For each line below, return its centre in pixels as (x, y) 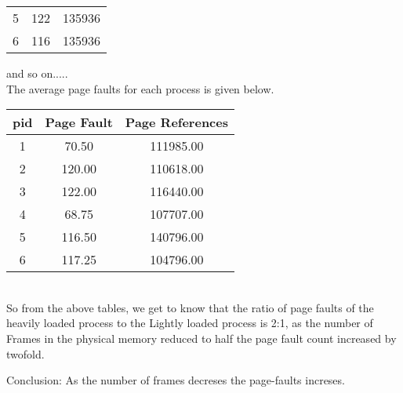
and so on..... (37, 73)
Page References (176, 122)
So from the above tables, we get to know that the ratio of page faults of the (190, 307)
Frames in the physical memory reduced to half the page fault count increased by (201, 338)
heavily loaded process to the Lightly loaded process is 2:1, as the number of (190, 323)
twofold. (25, 353)
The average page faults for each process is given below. (140, 88)
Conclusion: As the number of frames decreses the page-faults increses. (176, 380)
